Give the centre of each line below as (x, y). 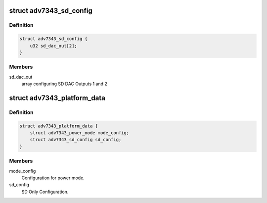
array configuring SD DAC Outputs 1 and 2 (64, 84)
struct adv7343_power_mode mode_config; (80, 133)
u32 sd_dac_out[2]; (54, 46)
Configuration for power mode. (53, 178)
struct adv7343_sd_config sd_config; (76, 140)
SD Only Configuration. (45, 192)
